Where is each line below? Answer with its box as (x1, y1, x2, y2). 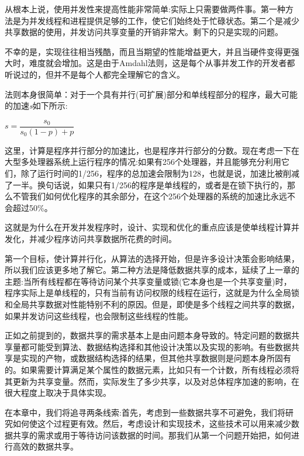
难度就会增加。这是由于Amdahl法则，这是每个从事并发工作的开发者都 (29, 57, 295, 69)
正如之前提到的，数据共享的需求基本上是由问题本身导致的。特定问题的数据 (5, 329, 291, 341)
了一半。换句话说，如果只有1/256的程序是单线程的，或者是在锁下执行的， (5, 178, 287, 191)
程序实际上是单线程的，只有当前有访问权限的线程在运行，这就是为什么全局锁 (5, 286, 299, 299)
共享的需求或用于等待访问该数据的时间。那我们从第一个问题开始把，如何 (12, 429, 291, 441)
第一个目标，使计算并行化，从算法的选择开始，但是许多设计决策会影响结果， (5, 252, 299, 264)
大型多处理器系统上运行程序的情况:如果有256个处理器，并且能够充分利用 (5, 156, 281, 168)
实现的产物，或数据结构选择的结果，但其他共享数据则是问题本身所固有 (20, 352, 291, 364)
